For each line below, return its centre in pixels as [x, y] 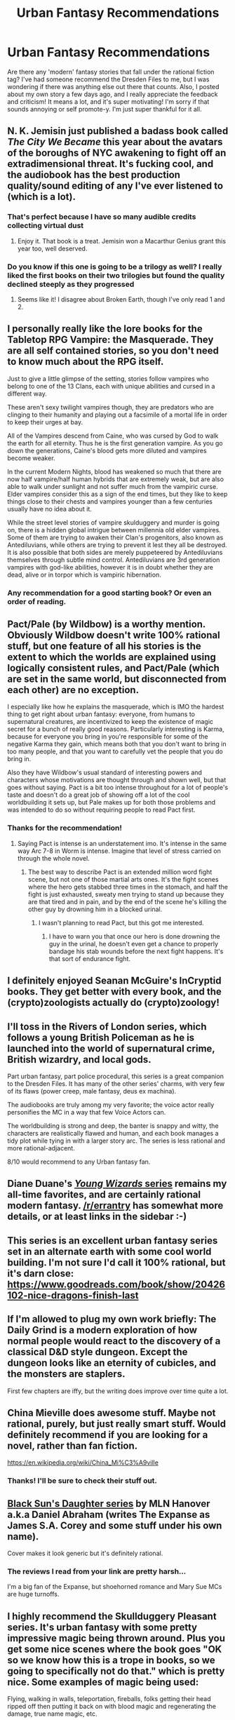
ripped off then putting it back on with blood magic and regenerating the [112, 1707]
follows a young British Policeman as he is [101, 1037]
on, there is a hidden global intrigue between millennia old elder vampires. [114, 530]
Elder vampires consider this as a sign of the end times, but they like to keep [117, 494]
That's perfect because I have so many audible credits [102, 217]
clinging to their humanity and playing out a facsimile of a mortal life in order [117, 415]
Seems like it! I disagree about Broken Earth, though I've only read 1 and [121, 299]
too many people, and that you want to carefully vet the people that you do [115, 751]
